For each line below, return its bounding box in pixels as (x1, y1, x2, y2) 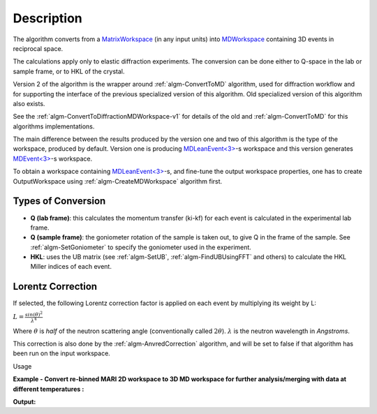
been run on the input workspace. (13, 349, 111, 357)
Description (13, 10, 83, 26)
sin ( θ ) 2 (24, 310, 43, 318)
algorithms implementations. (13, 122, 95, 131)
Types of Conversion (13, 195, 106, 207)
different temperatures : (13, 385, 84, 393)
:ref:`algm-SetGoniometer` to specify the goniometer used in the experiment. (30, 243, 251, 251)
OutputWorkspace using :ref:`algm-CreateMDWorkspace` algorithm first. (13, 177, 223, 185)
